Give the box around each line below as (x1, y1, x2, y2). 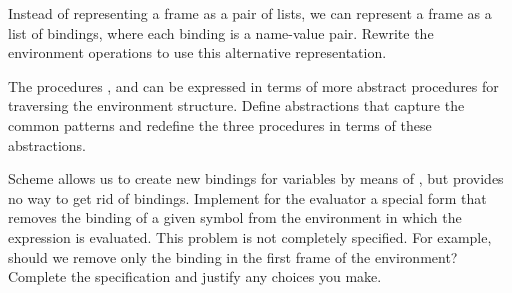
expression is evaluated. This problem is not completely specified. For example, (8, 226, 492, 247)
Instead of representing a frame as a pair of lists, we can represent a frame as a (8, 3, 492, 23)
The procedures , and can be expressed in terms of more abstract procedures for (8, 75, 499, 96)
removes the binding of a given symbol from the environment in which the (8, 207, 462, 228)
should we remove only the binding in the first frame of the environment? (8, 246, 458, 267)
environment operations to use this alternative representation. (8, 42, 387, 63)
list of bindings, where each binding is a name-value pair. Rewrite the (8, 22, 434, 43)
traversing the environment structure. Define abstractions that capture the (8, 95, 465, 116)
